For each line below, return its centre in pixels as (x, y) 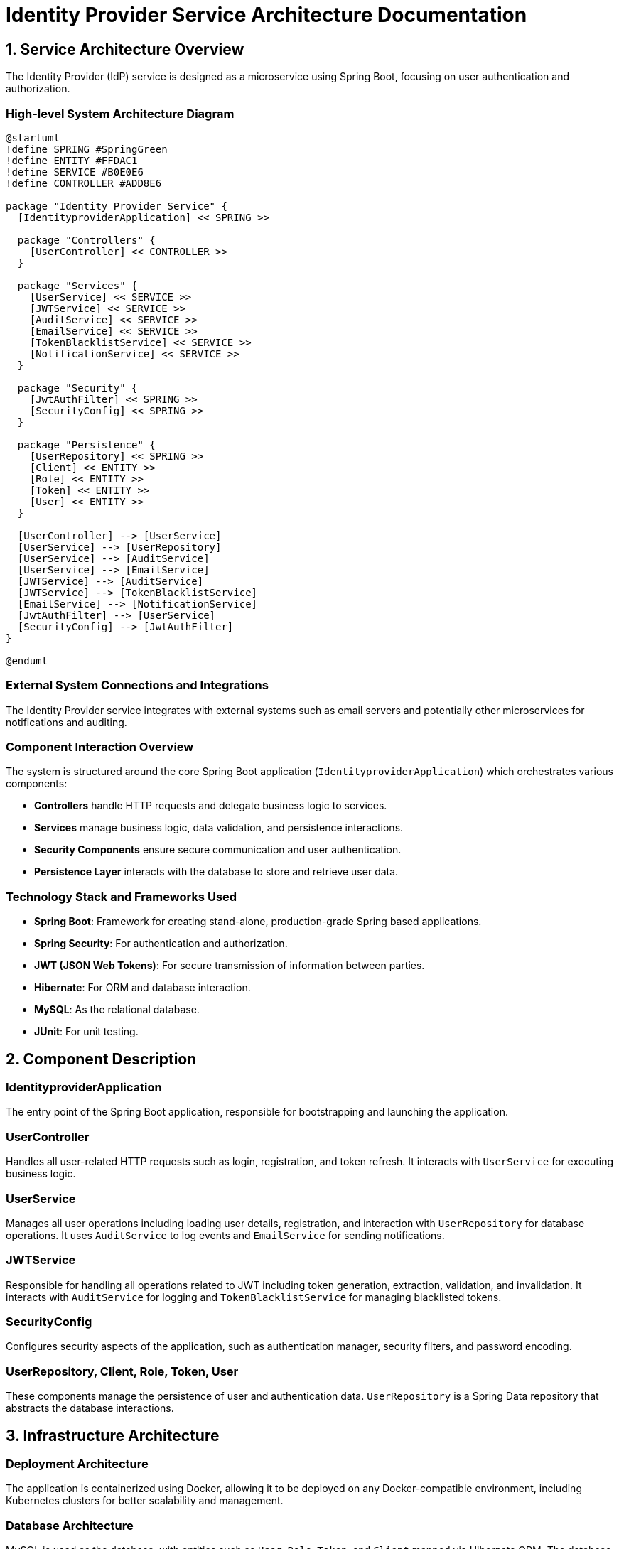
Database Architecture (70, 1525)
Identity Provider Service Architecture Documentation (267, 15)
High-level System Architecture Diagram (120, 113)
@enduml (27, 660)
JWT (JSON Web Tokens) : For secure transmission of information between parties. (230, 966)
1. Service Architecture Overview (125, 49)
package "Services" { (77, 285)
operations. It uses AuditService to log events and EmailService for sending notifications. (225, 1235)
